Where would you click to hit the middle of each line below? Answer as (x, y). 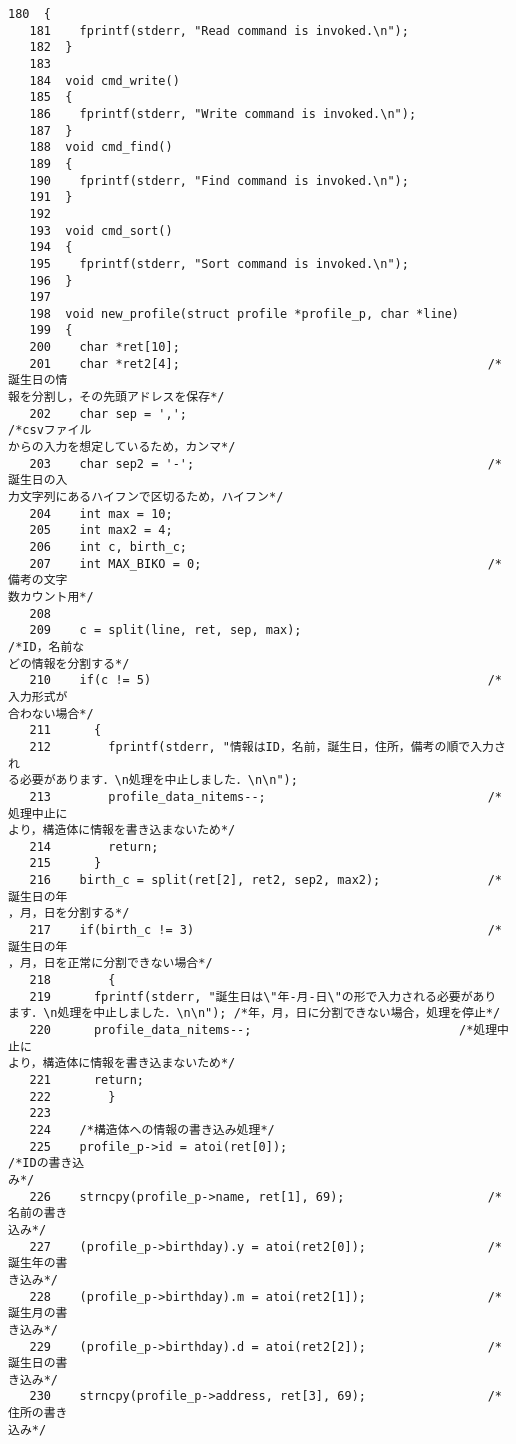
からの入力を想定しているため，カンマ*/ (122, 447)
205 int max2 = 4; (101, 530)
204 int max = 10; (101, 513)
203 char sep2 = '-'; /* (265, 463)
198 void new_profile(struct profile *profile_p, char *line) (244, 313)
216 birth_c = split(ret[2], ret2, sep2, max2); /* (265, 880)
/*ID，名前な (46, 646)
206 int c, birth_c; (108, 547)
